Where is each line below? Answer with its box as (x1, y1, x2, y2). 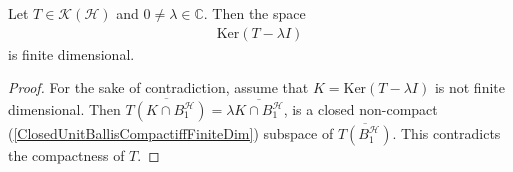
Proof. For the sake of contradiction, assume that (8, 77, 309, 98)
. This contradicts (392, 123, 501, 144)
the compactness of (8, 145, 125, 166)
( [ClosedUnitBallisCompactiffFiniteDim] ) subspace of (8, 123, 334, 144)
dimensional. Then (8, 99, 121, 120)
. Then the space (203, 3, 306, 23)
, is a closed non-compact (283, 99, 438, 120)
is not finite (434, 77, 505, 98)
